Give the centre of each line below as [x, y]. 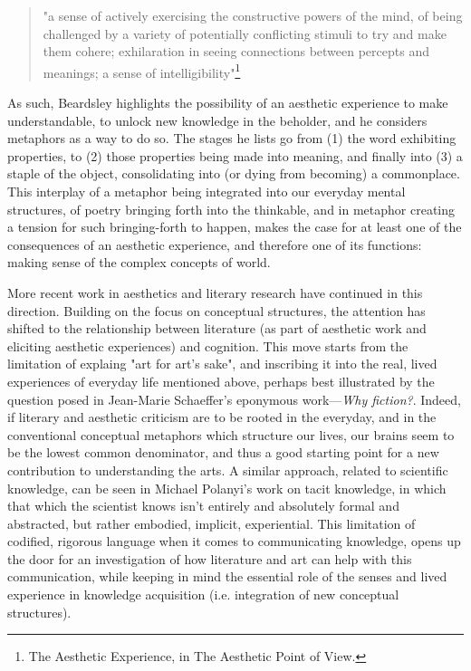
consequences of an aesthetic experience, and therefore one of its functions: [215, 244]
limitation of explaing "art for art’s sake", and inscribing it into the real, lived [222, 364]
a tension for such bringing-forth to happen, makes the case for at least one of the [235, 227]
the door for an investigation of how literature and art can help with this [210, 558]
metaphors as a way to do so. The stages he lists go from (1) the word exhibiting [232, 138]
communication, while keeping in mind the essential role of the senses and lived [227, 576]
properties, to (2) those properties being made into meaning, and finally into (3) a [235, 155]
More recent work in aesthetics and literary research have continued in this [215, 292]
